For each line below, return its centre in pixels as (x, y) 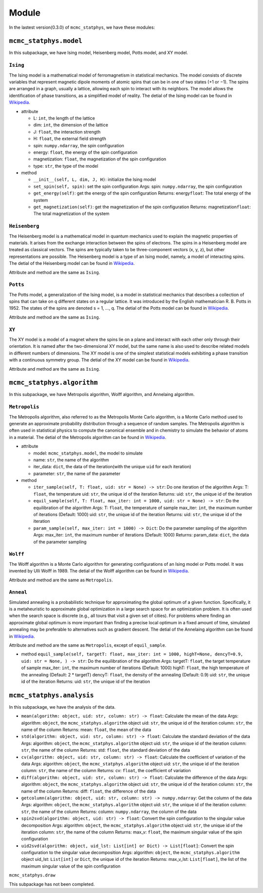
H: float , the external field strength (70, 139)
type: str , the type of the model (66, 166)
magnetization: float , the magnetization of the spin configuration (100, 159)
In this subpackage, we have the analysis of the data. (62, 707)
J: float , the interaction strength (67, 132)
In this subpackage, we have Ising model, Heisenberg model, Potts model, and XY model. (99, 53)
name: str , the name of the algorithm (71, 460)
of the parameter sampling (60, 542)
